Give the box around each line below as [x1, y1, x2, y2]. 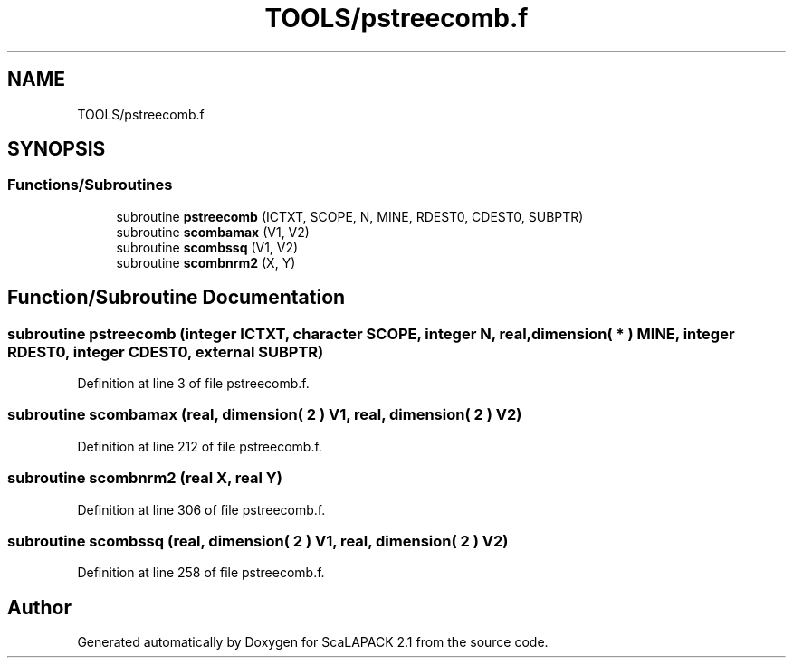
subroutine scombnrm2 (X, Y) [116, 254, 296, 271]
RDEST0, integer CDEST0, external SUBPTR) [7, 342, 324, 361]
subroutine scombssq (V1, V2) [116, 239, 299, 255]
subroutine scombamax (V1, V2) [116, 223, 310, 240]
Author [7, 595, 72, 619]
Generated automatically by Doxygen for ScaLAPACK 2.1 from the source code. [77, 634, 549, 651]
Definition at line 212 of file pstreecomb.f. [77, 438, 322, 454]
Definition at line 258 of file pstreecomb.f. [77, 565, 325, 581]
